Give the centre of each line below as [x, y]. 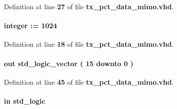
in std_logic [25, 100]
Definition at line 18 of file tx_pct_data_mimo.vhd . [89, 44]
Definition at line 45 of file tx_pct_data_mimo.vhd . [89, 82]
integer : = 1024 [31, 26]
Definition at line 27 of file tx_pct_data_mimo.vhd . [89, 6]
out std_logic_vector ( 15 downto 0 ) [69, 63]
